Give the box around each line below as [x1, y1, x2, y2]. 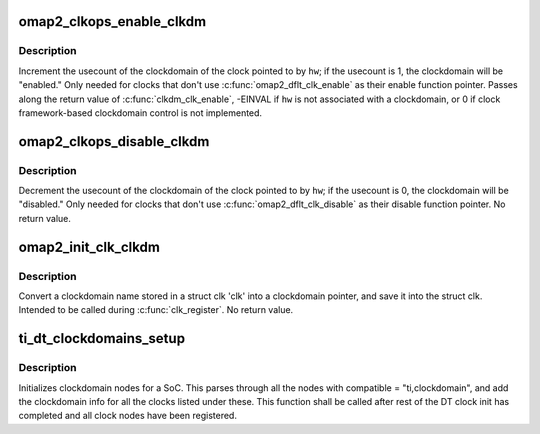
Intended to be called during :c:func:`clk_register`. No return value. [18, 304, 294, 316]
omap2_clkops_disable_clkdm [18, 133, 210, 150]
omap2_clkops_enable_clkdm [18, 13, 207, 30]
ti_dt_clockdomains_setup [18, 330, 185, 347]
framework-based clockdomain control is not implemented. [18, 106, 263, 119]
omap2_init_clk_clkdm [18, 238, 160, 255]
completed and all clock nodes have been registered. [18, 410, 237, 422]
